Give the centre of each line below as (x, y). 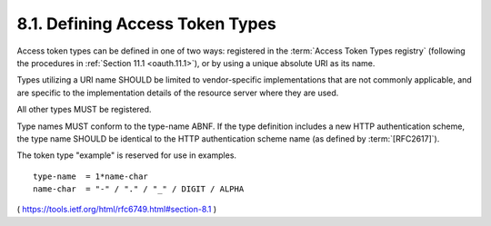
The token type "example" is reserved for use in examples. (126, 155)
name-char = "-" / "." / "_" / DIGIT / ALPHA (139, 189)
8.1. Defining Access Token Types (147, 24)
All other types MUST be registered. (84, 110)
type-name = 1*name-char (91, 176)
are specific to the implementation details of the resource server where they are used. (178, 93)
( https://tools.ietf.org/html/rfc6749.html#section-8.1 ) (117, 210)
